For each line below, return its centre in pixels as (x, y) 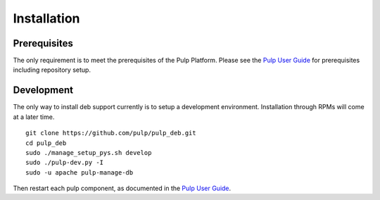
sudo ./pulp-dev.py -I (65, 163)
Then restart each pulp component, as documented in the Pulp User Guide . (122, 188)
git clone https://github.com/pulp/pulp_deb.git (111, 133)
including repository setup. (52, 70)
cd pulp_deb (46, 143)
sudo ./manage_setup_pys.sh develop (89, 152)
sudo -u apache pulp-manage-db (80, 172)
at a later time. (34, 117)
